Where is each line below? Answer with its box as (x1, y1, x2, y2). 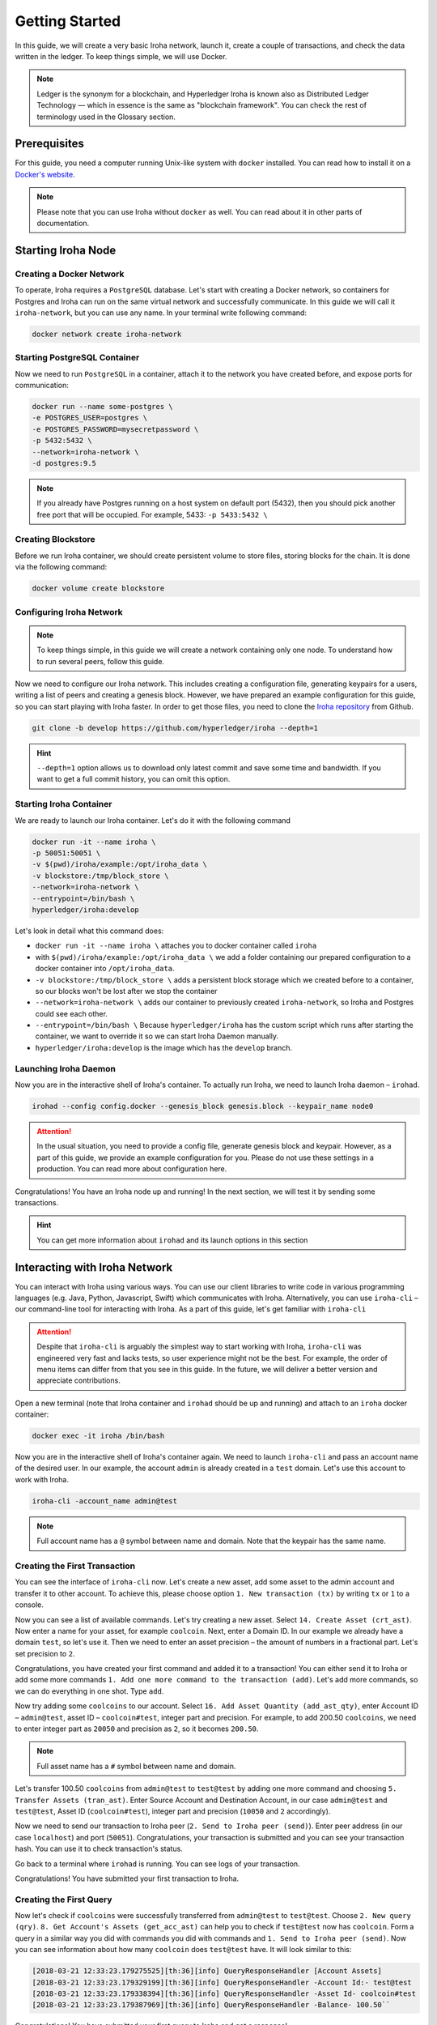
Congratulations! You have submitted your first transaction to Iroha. (15, 1874, 240, 1883)
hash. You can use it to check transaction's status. (15, 1844, 184, 1854)
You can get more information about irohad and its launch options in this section (36, 1235, 308, 1245)
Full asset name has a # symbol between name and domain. (36, 1761, 236, 1771)
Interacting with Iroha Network (15, 1260, 173, 1274)
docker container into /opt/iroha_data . (35, 964, 175, 974)
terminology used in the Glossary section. (36, 112, 176, 122)
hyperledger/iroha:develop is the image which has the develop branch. (35, 1042, 293, 1052)
